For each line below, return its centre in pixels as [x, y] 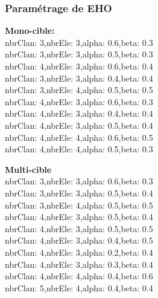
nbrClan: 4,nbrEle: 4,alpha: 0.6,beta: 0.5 [79, 137]
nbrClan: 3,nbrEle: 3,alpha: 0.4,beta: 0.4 [79, 78]
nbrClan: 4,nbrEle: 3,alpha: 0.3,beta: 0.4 [79, 264]
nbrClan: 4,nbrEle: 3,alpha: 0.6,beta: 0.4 [79, 66]
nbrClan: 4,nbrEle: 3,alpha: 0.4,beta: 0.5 [79, 240]
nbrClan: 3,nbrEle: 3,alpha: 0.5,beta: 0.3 [79, 54]
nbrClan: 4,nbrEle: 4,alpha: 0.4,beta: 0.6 [79, 276]
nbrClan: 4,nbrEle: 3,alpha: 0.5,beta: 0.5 [79, 228]
